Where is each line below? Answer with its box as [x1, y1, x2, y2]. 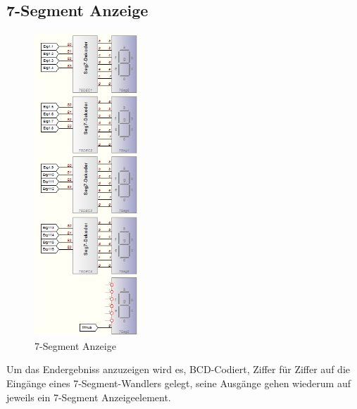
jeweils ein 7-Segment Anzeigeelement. [6, 389, 171, 404]
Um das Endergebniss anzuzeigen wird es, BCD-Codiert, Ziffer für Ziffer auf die [6, 362, 350, 377]
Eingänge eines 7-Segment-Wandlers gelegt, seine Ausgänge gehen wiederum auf [6, 375, 351, 390]
